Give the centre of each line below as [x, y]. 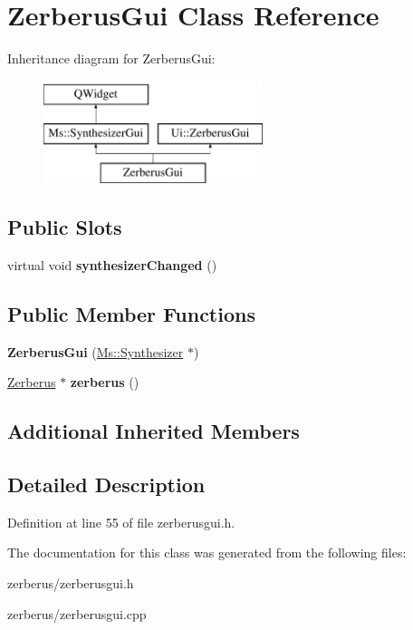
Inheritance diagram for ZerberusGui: [111, 58]
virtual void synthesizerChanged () [112, 264]
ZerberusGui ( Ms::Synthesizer [96, 351]
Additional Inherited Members [154, 431]
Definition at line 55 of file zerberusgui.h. [121, 522]
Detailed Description [106, 485]
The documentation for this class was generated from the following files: [207, 552]
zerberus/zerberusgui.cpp [77, 613]
